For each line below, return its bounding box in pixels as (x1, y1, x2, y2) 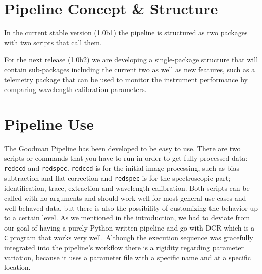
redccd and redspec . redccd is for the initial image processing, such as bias (4, 163, 239, 173)
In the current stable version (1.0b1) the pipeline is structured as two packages (4, 27, 248, 38)
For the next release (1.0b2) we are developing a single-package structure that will (4, 54, 258, 65)
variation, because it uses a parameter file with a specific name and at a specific (4, 252, 251, 262)
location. (4, 262, 31, 272)
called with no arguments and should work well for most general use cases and (4, 192, 246, 203)
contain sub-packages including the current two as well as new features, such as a (4, 64, 255, 74)
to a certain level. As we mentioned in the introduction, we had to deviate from (4, 212, 250, 223)
